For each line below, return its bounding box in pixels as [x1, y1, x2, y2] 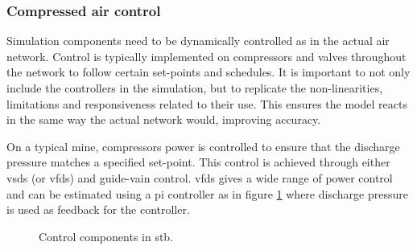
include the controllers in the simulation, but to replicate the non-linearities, [6, 80, 383, 96]
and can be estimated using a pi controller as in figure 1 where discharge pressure [6, 185, 408, 202]
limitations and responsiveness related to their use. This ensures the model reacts [6, 95, 407, 112]
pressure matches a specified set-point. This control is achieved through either [6, 154, 390, 170]
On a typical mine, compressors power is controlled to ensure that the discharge [6, 137, 400, 154]
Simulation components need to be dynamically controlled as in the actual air [6, 32, 390, 49]
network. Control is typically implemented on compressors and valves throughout [6, 47, 407, 64]
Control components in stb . [39, 227, 174, 244]
